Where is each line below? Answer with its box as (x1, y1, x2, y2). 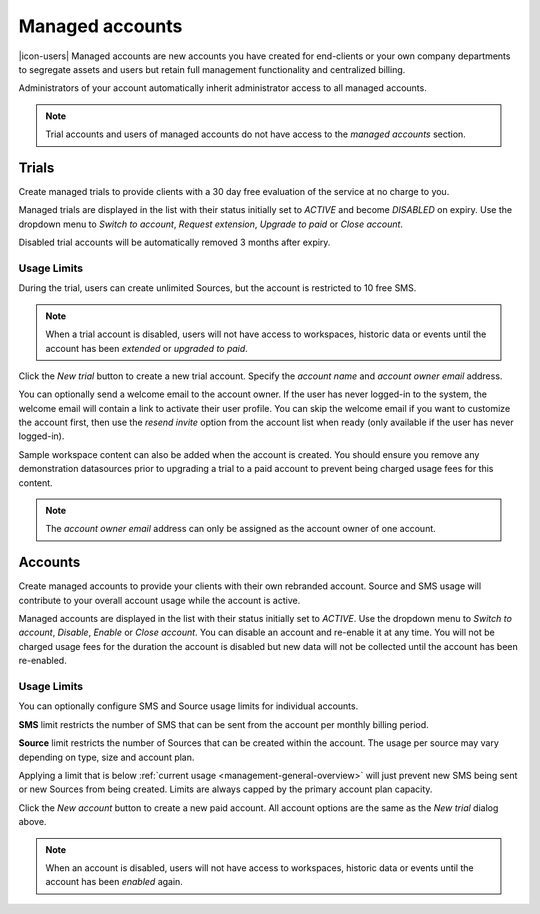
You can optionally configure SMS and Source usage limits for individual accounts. (18, 700, 359, 712)
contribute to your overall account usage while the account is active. (18, 594, 301, 606)
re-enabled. (18, 655, 67, 667)
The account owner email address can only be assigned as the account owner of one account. (45, 523, 437, 535)
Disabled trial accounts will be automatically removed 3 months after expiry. (18, 236, 331, 249)
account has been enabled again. (45, 876, 184, 888)
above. (18, 816, 47, 828)
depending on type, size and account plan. (18, 751, 195, 763)
